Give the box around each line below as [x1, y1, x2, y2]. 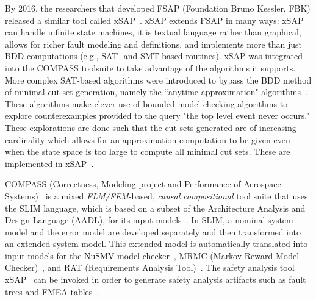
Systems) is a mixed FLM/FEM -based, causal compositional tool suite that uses [5, 189, 308, 202]
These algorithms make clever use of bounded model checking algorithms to [5, 97, 288, 110]
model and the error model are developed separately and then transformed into [5, 225, 301, 238]
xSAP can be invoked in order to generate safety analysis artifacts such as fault [5, 273, 306, 286]
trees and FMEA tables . [5, 285, 99, 298]
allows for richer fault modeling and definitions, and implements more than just [5, 37, 303, 50]
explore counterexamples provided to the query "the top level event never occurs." [5, 109, 311, 122]
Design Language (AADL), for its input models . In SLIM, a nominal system [5, 213, 293, 226]
